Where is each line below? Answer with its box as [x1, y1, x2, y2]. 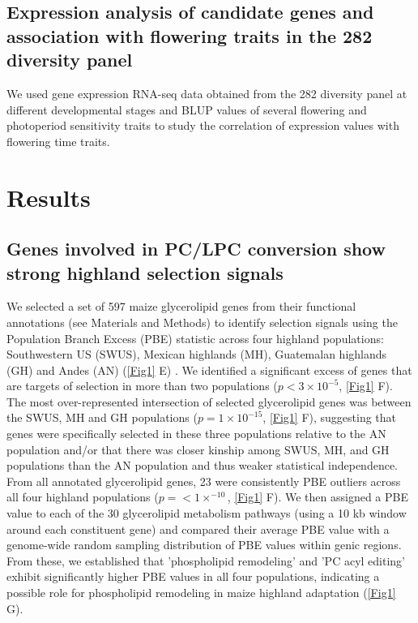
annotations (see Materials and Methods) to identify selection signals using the [6, 313, 398, 330]
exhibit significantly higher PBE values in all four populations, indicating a [6, 568, 380, 585]
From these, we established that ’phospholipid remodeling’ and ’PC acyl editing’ [6, 552, 405, 569]
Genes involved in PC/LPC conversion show [6, 236, 386, 261]
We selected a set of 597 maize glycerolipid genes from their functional [6, 298, 356, 315]
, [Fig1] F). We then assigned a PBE [227, 488, 408, 505]
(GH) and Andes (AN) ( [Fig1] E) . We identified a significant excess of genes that [6, 361, 412, 378]
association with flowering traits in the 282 [6, 23, 373, 48]
